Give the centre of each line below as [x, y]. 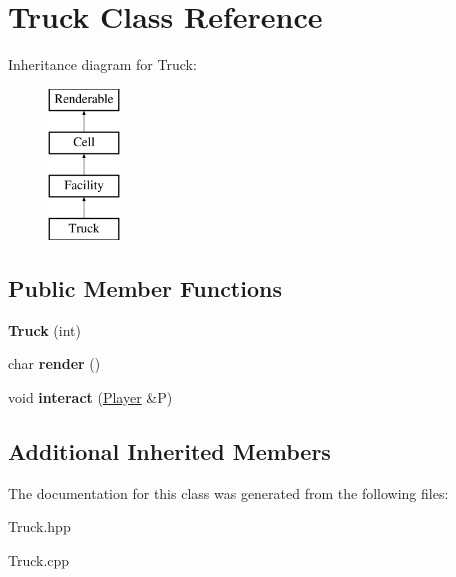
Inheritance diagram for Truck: [102, 64]
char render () [54, 363]
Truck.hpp [39, 526]
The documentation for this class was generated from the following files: [228, 492]
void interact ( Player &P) [90, 396]
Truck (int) [44, 329]
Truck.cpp [39, 559]
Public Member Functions [145, 287]
